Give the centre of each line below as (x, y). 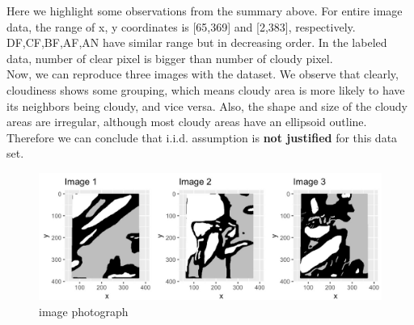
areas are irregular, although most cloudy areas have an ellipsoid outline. (187, 122)
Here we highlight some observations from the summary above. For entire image (205, 11)
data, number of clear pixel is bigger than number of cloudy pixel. (170, 58)
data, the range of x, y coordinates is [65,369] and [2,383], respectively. (181, 26)
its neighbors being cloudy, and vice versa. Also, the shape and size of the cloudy (207, 106)
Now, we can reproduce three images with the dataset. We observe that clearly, (203, 74)
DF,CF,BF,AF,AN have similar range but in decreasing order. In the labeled (197, 42)
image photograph (84, 311)
